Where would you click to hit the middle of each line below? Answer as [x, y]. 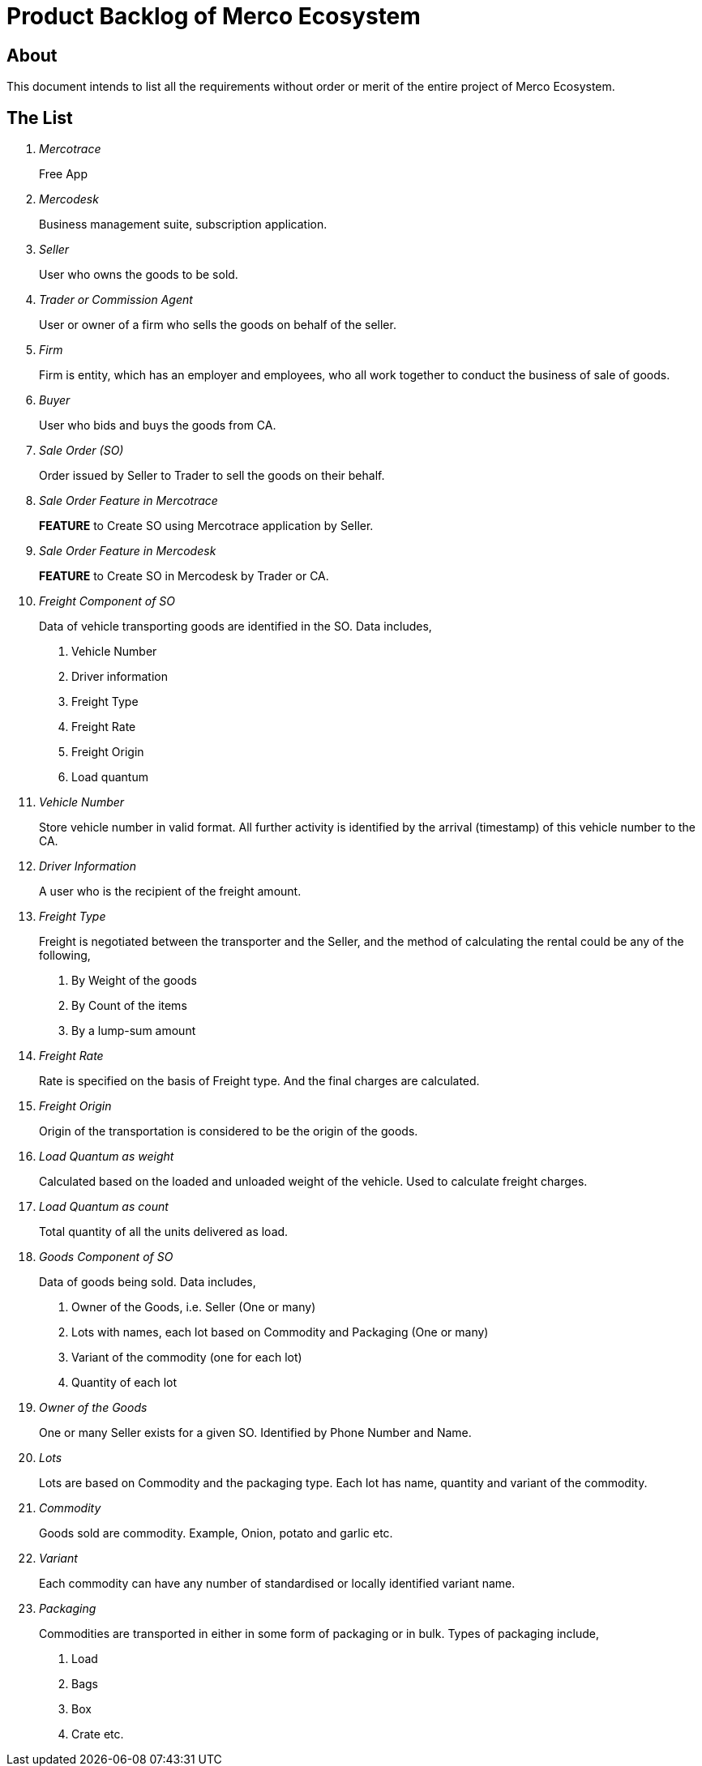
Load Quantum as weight [107, 1157]
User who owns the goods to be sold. [139, 275]
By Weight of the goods [134, 981]
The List [40, 118]
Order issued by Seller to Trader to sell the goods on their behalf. [212, 476]
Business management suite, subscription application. [183, 224]
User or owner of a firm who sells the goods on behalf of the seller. [218, 325]
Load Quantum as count [104, 1207]
